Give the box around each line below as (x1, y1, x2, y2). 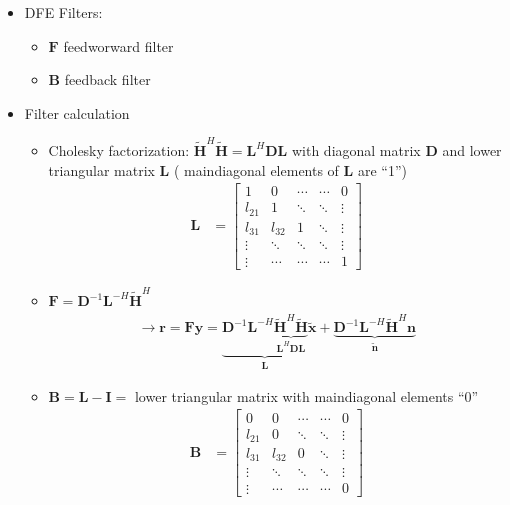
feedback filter (64, 69, 151, 90)
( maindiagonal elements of (173, 159, 339, 180)
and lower (442, 140, 502, 161)
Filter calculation (24, 102, 130, 123)
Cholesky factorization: (48, 140, 190, 161)
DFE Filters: (24, 2, 103, 22)
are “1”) (357, 159, 407, 180)
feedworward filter (63, 35, 174, 56)
